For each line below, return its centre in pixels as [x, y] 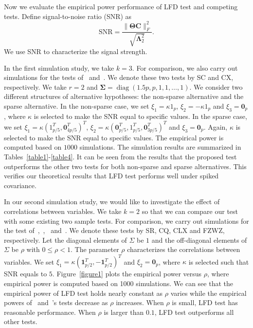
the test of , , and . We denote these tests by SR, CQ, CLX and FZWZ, [114, 230]
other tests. [21, 321]
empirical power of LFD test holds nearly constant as [83, 293]
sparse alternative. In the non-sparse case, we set [77, 106]
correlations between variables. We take [63, 211]
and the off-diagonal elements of [199, 240]
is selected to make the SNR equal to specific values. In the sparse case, [140, 116]
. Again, [216, 126]
